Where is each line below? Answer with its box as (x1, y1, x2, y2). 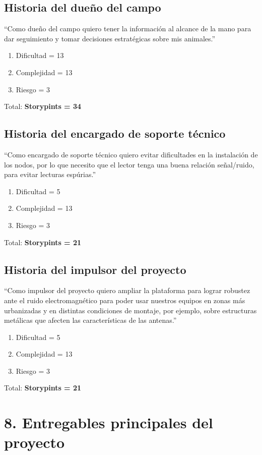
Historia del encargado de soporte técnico (4, 126, 226, 141)
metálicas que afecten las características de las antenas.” (4, 315, 177, 325)
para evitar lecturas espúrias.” (4, 169, 96, 180)
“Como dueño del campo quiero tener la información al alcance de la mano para (4, 23, 251, 34)
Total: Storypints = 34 (4, 101, 82, 111)
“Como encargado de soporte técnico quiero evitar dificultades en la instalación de (4, 149, 258, 159)
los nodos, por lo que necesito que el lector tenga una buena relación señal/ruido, (4, 159, 254, 169)
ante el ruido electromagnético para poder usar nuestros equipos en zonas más (4, 295, 245, 305)
